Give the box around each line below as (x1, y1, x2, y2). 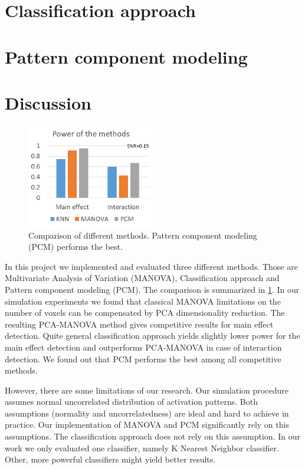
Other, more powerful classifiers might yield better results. (5, 453, 216, 465)
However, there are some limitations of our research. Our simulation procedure (5, 384, 288, 396)
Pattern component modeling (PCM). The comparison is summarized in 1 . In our (5, 283, 300, 295)
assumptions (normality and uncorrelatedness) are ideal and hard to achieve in (5, 407, 289, 419)
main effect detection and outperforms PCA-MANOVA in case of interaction (5, 341, 282, 353)
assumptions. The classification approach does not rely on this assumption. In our (5, 430, 300, 442)
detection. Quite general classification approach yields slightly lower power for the (5, 329, 300, 342)
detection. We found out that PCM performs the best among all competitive (5, 352, 281, 365)
